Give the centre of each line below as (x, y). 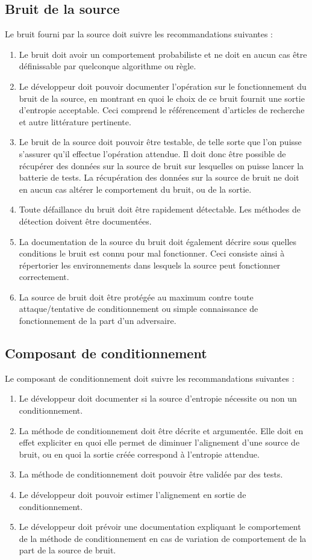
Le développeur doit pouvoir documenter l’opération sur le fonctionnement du (163, 86)
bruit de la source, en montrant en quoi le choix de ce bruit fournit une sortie (162, 98)
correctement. (44, 277)
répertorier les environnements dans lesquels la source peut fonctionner (150, 265)
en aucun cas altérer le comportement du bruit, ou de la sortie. (135, 189)
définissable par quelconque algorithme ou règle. (108, 66)
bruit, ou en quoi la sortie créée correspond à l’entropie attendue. (139, 454)
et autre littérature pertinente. (75, 121)
